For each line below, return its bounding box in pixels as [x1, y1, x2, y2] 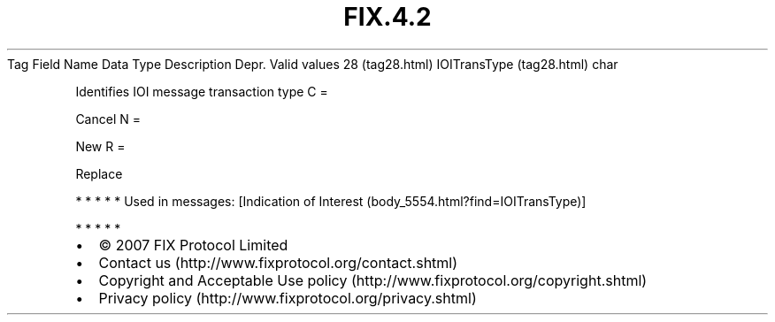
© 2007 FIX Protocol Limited [98, 235, 288, 254]
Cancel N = [75, 111, 141, 126]
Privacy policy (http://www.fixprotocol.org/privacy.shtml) [98, 288, 477, 307]
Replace [75, 165, 123, 181]
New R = [75, 138, 126, 154]
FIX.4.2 [343, 2, 432, 32]
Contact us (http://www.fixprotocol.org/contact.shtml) [98, 253, 458, 272]
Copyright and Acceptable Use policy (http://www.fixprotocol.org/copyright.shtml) [98, 271, 648, 289]
